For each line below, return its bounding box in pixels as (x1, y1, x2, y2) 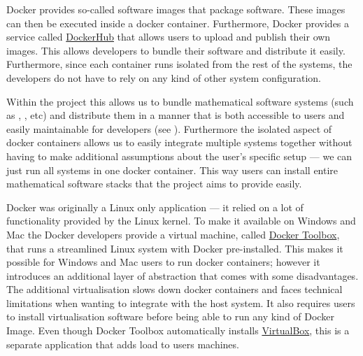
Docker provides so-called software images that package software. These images (6, 2, 346, 16)
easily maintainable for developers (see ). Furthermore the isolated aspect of (6, 121, 332, 136)
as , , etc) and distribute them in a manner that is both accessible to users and (6, 108, 345, 122)
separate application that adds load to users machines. (6, 336, 239, 351)
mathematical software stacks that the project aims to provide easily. (6, 176, 302, 191)
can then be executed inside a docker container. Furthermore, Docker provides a (6, 15, 350, 30)
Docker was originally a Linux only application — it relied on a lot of (6, 199, 304, 214)
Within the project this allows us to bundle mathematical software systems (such (6, 94, 354, 108)
